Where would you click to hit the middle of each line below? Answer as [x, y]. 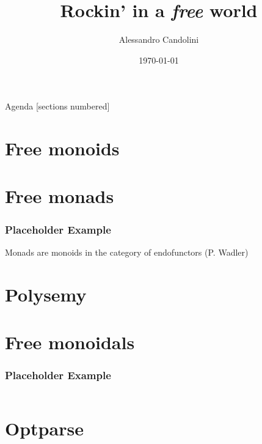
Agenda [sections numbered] [57, 106]
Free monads [60, 196]
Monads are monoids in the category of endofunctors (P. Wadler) [127, 252]
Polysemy [46, 294]
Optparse [44, 428]
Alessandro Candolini [159, 39]
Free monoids [62, 148]
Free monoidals [70, 342]
